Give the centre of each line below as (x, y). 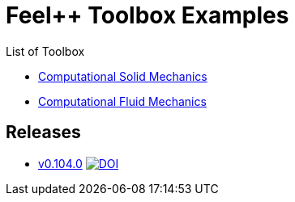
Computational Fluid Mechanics (122, 101)
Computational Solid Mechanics (123, 76)
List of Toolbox (45, 51)
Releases (43, 133)
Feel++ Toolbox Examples (147, 15)
